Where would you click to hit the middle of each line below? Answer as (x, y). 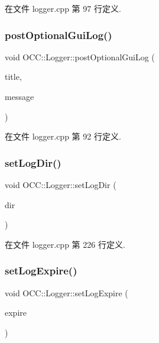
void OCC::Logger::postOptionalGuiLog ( (80, 56)
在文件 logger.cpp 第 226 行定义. (65, 244)
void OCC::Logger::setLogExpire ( (66, 292)
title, (13, 77)
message (20, 96)
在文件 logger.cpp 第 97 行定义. (63, 8)
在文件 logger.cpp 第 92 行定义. (63, 136)
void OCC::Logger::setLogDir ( (61, 185)
